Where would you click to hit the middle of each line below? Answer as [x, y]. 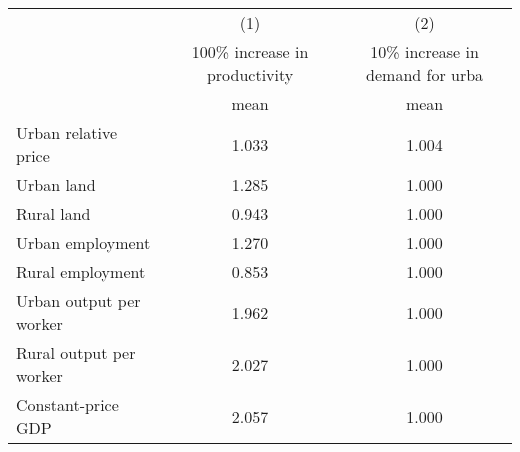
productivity [250, 74]
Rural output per [76, 352]
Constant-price [67, 404]
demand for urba [425, 74]
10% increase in [424, 51]
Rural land [53, 213]
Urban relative [66, 132]
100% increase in [250, 51]
